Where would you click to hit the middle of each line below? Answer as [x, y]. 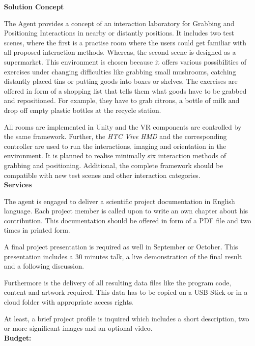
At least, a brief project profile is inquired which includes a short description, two [127, 318]
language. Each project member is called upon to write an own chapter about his [126, 211]
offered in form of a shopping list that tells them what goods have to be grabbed [125, 90]
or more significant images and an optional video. [78, 328]
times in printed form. [37, 230]
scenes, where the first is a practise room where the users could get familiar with [125, 42]
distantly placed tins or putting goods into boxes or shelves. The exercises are [121, 81]
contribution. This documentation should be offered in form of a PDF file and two [127, 220]
